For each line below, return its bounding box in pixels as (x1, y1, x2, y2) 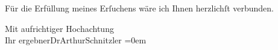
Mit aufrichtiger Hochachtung (5, 22, 114, 34)
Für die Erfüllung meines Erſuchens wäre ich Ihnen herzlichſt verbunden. (5, 2, 274, 14)
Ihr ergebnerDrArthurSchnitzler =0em (5, 34, 147, 46)
